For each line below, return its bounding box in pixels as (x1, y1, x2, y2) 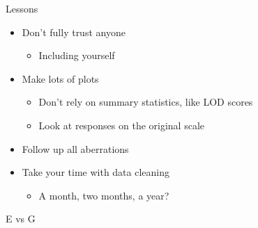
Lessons (6, 1, 38, 15)
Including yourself (38, 48, 115, 63)
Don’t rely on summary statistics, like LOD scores (38, 95, 253, 109)
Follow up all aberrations (22, 141, 129, 156)
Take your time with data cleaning (22, 165, 170, 179)
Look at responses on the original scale (38, 117, 204, 132)
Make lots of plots (22, 71, 99, 85)
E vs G (6, 211, 36, 226)
